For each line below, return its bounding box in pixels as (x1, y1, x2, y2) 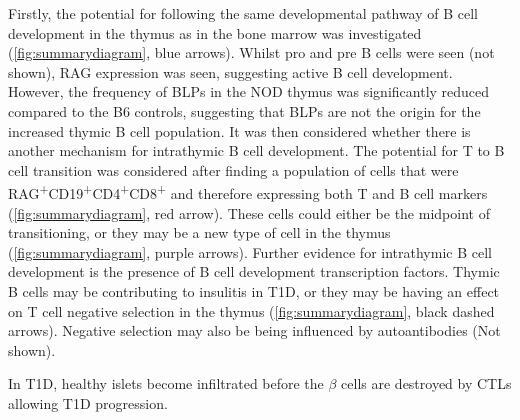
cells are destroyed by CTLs (341, 373, 512, 394)
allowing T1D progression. (8, 392, 168, 413)
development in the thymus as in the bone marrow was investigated (8, 22, 422, 43)
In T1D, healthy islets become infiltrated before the (8, 373, 324, 394)
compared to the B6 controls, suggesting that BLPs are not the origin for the (8, 100, 481, 121)
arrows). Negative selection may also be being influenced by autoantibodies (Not (8, 320, 501, 341)
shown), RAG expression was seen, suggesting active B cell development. (8, 61, 453, 82)
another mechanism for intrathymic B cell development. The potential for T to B (8, 140, 505, 161)
